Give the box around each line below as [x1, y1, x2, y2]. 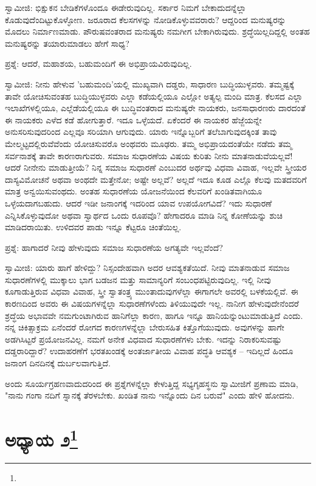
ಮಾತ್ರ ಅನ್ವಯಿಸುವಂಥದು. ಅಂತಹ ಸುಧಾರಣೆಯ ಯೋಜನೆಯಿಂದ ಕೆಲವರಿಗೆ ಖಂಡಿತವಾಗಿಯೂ [5, 185, 263, 197]
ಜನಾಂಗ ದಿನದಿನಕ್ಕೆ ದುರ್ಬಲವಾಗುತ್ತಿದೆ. [5, 357, 111, 369]
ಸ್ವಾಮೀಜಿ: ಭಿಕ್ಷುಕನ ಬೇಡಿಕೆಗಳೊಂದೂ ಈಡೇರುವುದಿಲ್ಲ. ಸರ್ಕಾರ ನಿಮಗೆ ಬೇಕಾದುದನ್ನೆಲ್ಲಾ [5, 1, 247, 13]
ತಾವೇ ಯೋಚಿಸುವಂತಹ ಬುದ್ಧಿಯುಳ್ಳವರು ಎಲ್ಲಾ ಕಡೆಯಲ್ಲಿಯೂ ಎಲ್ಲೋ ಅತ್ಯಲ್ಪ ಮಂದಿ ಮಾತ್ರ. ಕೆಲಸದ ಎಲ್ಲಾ [5, 89, 303, 102]
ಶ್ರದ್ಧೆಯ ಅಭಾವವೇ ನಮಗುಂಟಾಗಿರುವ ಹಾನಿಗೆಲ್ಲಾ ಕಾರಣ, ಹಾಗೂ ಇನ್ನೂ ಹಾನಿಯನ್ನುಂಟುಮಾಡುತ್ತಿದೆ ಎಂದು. [5, 309, 303, 321]
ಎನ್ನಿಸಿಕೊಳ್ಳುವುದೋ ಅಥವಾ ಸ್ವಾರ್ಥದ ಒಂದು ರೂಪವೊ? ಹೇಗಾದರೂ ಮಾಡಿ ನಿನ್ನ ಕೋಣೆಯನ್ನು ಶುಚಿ [5, 208, 283, 221]
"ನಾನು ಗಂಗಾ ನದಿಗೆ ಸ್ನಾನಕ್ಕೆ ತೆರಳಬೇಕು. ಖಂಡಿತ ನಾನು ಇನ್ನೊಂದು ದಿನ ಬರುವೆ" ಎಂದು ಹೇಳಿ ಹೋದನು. [5, 389, 295, 402]
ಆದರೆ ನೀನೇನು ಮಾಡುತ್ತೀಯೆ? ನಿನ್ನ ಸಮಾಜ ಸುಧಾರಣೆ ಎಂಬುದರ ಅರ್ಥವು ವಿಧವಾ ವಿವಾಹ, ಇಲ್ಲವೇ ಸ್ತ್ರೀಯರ [5, 161, 307, 174]
